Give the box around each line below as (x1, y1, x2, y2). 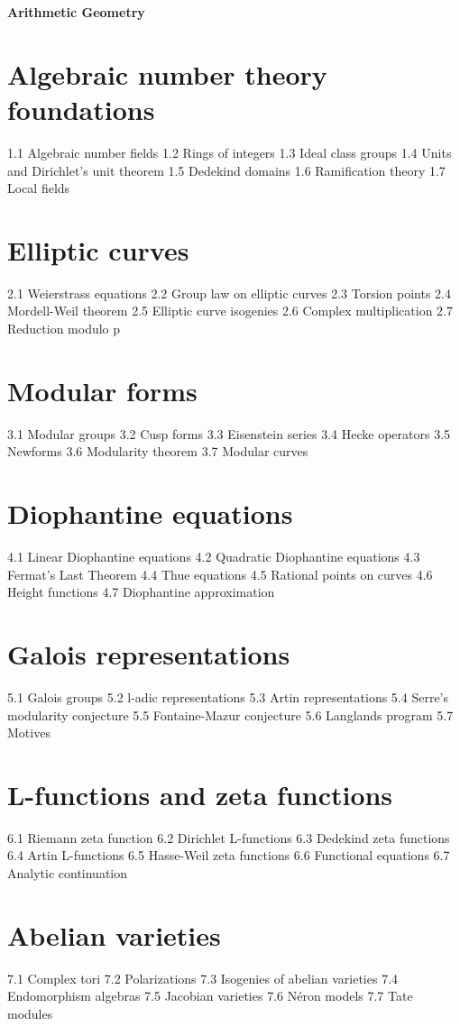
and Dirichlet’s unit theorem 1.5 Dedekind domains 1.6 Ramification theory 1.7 (7, 160, 446, 179)
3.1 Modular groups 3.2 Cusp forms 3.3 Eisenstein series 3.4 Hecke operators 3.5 (7, 424, 451, 443)
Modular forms (7, 371, 198, 408)
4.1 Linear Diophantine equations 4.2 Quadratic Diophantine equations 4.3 (7, 547, 420, 566)
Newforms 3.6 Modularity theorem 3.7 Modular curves (7, 442, 308, 461)
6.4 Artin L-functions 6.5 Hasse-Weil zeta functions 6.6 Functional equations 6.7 (7, 846, 450, 865)
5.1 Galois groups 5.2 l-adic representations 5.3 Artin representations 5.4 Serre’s (7, 687, 449, 706)
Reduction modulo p (7, 319, 121, 337)
